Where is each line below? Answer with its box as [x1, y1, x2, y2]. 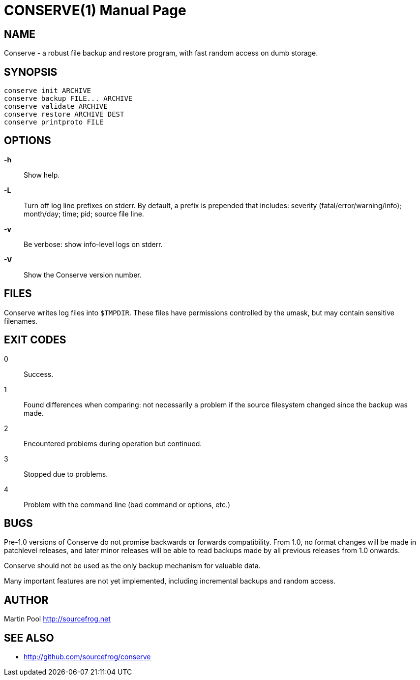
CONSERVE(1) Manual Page [4, 2, 186, 19]
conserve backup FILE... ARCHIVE [4, 94, 133, 103]
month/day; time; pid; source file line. [24, 209, 144, 218]
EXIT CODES [4, 334, 66, 346]
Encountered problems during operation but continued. [24, 439, 202, 448]
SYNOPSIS [4, 65, 58, 78]
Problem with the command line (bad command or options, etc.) [24, 500, 231, 509]
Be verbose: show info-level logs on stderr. [24, 240, 163, 248]
